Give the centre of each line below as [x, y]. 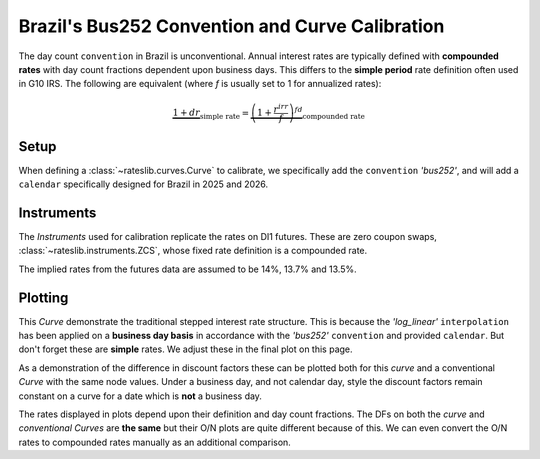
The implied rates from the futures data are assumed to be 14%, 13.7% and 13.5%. [187, 269]
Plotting [43, 297]
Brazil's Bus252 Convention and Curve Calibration [231, 26]
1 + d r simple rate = [211, 114]
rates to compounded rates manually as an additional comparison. [155, 442]
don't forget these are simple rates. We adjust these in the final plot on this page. [186, 349]
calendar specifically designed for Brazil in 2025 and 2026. [143, 184]
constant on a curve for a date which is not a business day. [140, 396]
